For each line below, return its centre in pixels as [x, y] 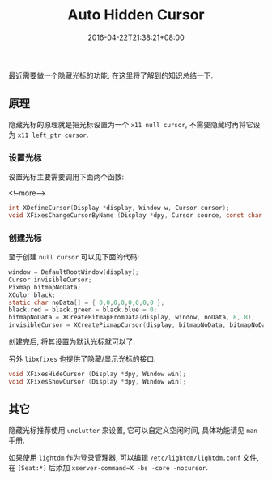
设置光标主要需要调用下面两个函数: [66, 177]
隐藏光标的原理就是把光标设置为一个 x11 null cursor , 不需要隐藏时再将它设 [134, 124]
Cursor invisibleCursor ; [50, 280]
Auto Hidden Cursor [136, 15]
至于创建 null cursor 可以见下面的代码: [74, 257]
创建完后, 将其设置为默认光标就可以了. [72, 341]
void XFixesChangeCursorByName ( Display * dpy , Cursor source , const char [136, 215]
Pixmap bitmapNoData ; [45, 287]
